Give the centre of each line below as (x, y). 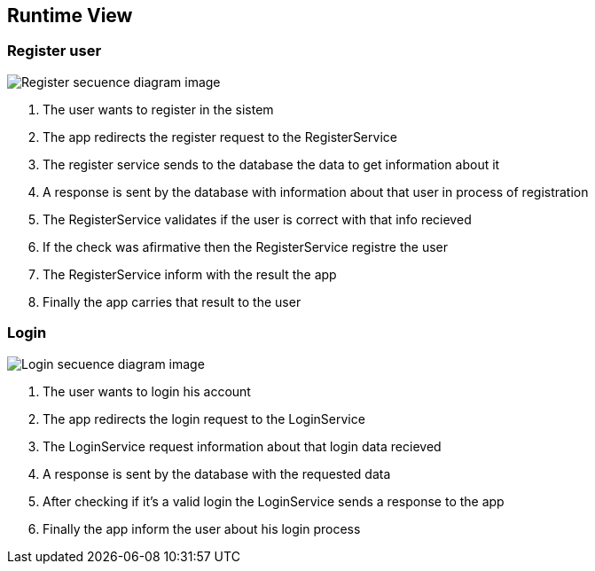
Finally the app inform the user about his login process (202, 528)
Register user (55, 51)
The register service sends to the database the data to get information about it (271, 164)
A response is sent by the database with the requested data (217, 473)
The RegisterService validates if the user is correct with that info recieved (257, 219)
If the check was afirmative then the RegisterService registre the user (245, 246)
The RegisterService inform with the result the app (190, 274)
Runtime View (70, 16)
